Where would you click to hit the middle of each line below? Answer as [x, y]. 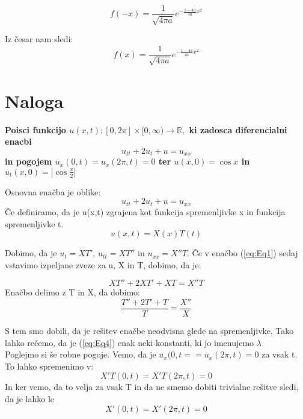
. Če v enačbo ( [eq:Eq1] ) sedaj [243, 253]
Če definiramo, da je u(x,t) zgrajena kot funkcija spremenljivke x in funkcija [145, 211]
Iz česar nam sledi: [39, 39]
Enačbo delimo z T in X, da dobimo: [72, 292]
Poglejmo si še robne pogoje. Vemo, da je [81, 354]
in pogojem [29, 161]
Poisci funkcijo [35, 129]
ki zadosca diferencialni [238, 129]
